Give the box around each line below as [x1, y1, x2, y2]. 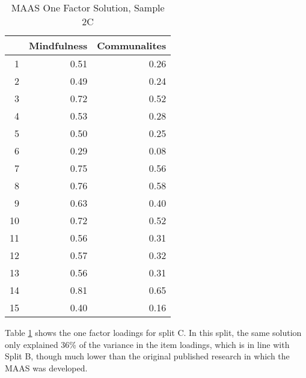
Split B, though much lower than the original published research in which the [5, 350, 290, 362]
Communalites [97, 38, 167, 52]
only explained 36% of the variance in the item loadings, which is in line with [5, 338, 290, 350]
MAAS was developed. [5, 361, 88, 374]
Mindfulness [29, 38, 88, 52]
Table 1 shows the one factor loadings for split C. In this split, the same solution [5, 326, 302, 338]
